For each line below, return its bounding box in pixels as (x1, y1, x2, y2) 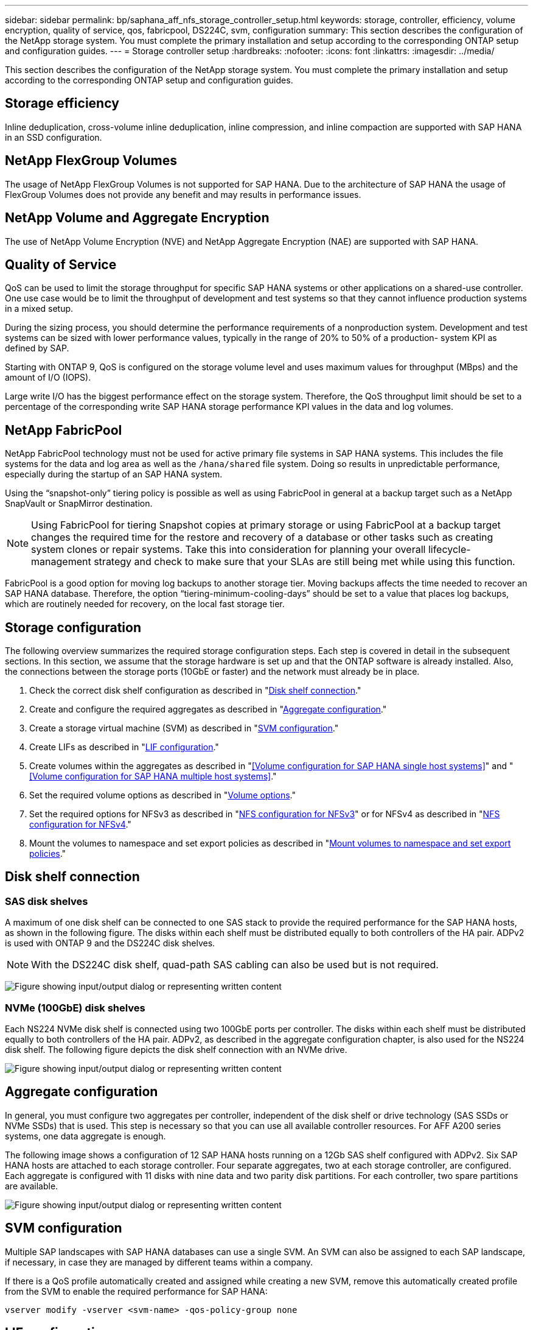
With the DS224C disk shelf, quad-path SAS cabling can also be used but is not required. (31, 959, 439, 971)
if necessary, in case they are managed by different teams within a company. (5, 1256, 313, 1267)
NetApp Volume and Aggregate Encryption (5, 210, 270, 226)
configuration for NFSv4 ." (29, 819, 131, 830)
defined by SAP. (5, 343, 69, 354)
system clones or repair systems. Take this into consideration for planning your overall (31, 543, 426, 556)
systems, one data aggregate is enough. (5, 1130, 166, 1141)
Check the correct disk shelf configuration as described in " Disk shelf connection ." (29, 685, 361, 696)
